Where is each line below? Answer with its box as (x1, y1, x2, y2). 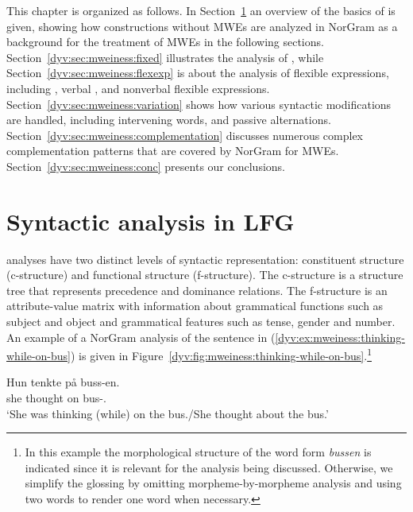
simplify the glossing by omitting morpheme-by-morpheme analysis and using (25, 475, 402, 491)
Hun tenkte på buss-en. (6, 374, 120, 390)
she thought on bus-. (6, 390, 106, 406)
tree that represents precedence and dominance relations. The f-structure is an (6, 281, 388, 298)
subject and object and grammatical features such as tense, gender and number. (6, 313, 396, 330)
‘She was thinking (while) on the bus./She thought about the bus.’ (6, 405, 329, 421)
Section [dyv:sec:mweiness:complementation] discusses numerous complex (6, 126, 364, 143)
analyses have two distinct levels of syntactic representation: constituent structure (6, 250, 404, 267)
